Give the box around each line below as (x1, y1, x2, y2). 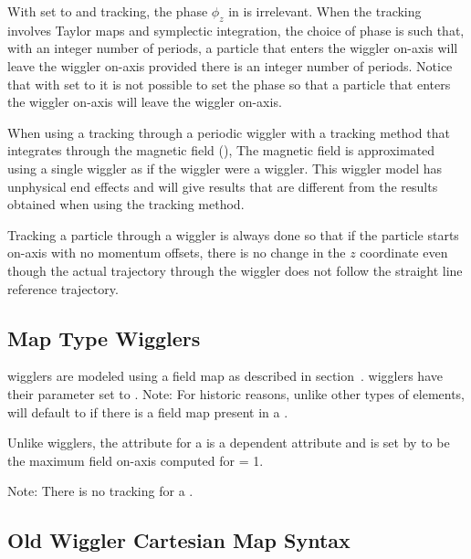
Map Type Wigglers (7, 323, 201, 352)
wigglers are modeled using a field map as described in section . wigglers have (7, 366, 443, 385)
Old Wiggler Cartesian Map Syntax (7, 526, 351, 554)
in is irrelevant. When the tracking (228, 2, 422, 20)
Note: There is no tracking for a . (7, 481, 194, 501)
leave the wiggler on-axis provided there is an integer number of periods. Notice (7, 56, 453, 75)
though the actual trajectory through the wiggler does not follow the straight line (7, 260, 463, 279)
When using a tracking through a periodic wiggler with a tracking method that (7, 122, 450, 142)
